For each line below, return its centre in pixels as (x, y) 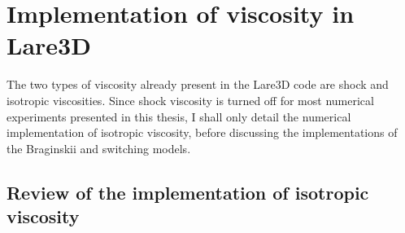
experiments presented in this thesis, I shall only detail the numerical (179, 116)
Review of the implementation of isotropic (188, 192)
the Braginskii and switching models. (99, 148)
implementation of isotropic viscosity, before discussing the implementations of (202, 132)
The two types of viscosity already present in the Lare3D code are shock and (198, 84)
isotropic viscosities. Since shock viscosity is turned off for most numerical (190, 100)
